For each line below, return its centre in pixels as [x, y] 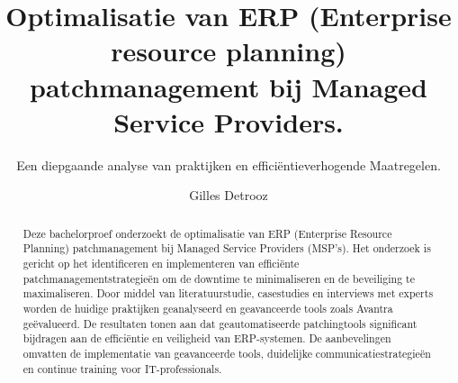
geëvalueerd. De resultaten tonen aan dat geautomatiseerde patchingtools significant [220, 323]
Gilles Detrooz [229, 195]
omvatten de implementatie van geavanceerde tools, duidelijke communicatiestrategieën [227, 353]
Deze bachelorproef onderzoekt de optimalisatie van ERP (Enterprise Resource [207, 233]
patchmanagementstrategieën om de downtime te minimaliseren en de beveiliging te [219, 278]
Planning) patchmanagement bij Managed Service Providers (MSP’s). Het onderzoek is [227, 248]
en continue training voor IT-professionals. [122, 368]
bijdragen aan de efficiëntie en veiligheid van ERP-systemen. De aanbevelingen [207, 338]
